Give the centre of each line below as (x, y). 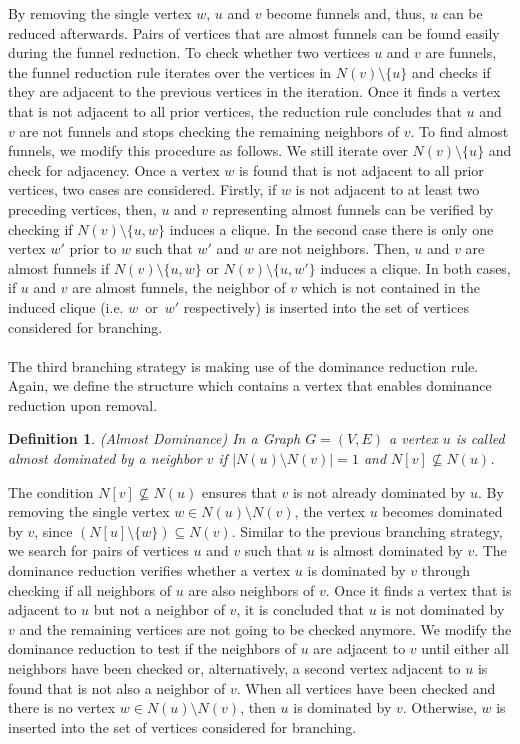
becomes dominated (442, 511)
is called (480, 438)
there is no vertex (62, 707)
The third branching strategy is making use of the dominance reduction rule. (243, 365)
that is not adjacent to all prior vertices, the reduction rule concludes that (235, 110)
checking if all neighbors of (90, 589)
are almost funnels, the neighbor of (179, 287)
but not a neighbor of (159, 609)
